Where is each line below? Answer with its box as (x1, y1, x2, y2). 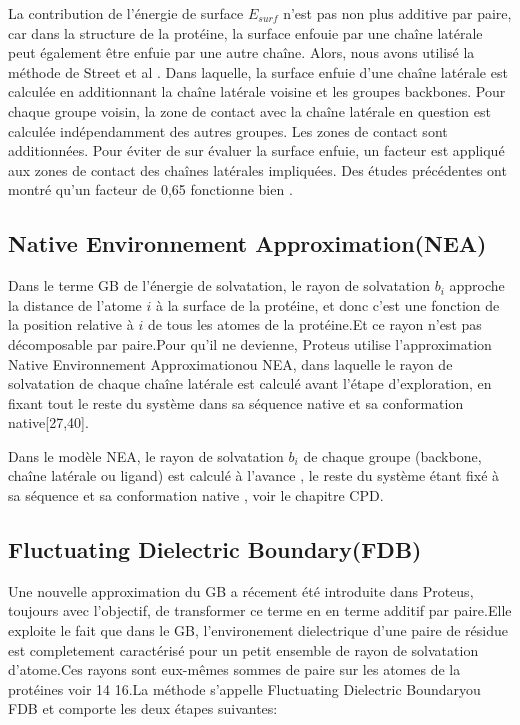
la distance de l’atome (8, 294, 142, 315)
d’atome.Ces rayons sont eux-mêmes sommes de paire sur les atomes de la (8, 659, 461, 680)
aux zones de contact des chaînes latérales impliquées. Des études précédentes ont (8, 159, 507, 180)
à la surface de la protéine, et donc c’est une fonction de (156, 294, 500, 315)
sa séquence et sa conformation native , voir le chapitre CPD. (8, 485, 384, 506)
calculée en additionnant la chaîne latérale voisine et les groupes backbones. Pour (8, 81, 506, 102)
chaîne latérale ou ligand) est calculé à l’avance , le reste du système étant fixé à (8, 465, 500, 486)
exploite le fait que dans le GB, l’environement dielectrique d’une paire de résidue (8, 620, 508, 641)
